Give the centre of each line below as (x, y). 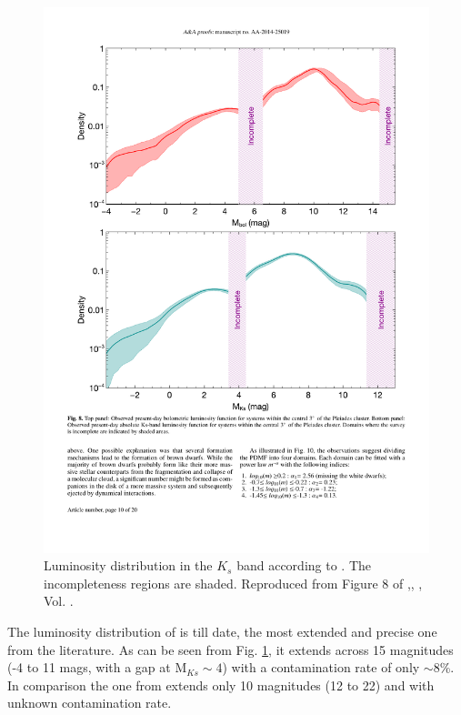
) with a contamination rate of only (321, 667)
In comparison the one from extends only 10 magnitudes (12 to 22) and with (221, 685)
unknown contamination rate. (90, 703)
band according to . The (304, 565)
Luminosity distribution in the (128, 565)
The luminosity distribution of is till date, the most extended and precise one (222, 632)
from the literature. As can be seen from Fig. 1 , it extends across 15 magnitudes (230, 649)
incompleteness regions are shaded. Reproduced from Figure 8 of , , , (233, 583)
